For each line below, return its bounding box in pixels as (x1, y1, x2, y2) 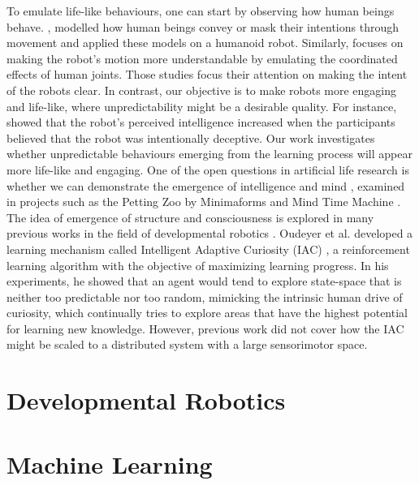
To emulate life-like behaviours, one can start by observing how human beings (6, 2, 395, 19)
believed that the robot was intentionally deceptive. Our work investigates (6, 129, 375, 146)
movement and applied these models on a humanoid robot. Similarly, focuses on (6, 34, 404, 51)
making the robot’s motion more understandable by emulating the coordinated (6, 49, 398, 67)
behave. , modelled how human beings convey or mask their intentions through (6, 18, 399, 35)
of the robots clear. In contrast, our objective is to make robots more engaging (6, 81, 397, 98)
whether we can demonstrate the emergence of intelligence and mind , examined (6, 177, 405, 194)
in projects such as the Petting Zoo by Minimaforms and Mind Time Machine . (6, 193, 401, 210)
